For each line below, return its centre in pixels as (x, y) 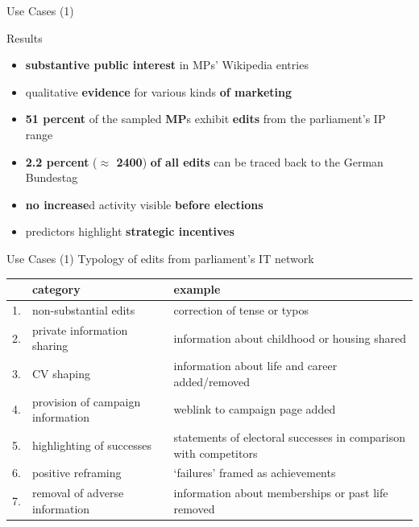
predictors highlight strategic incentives (130, 231)
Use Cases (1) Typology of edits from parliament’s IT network (160, 258)
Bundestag (52, 177)
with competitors (216, 453)
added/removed (212, 381)
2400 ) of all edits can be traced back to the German (250, 161)
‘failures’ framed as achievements (255, 473)
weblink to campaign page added (255, 409)
